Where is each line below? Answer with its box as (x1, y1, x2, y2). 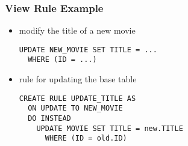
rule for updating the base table (19, 73, 137, 85)
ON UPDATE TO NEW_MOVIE (28, 104, 123, 113)
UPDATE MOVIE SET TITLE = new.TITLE (36, 124, 183, 133)
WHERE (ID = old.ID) (45, 134, 127, 143)
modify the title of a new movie (19, 24, 136, 37)
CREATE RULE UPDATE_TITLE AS (19, 94, 136, 103)
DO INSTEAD (28, 114, 71, 123)
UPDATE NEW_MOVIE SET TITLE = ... (19, 45, 157, 54)
